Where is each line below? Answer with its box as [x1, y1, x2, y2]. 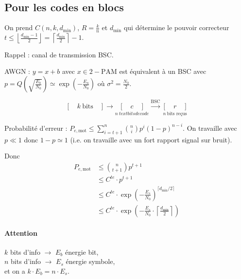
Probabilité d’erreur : [4, 122, 68, 133]
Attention [4, 228, 37, 238]
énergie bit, [65, 246, 99, 257]
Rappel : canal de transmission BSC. [4, 50, 114, 60]
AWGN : [4, 66, 30, 76]
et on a [4, 265, 25, 276]
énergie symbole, [66, 256, 115, 266]
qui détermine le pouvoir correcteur [123, 22, 229, 33]
